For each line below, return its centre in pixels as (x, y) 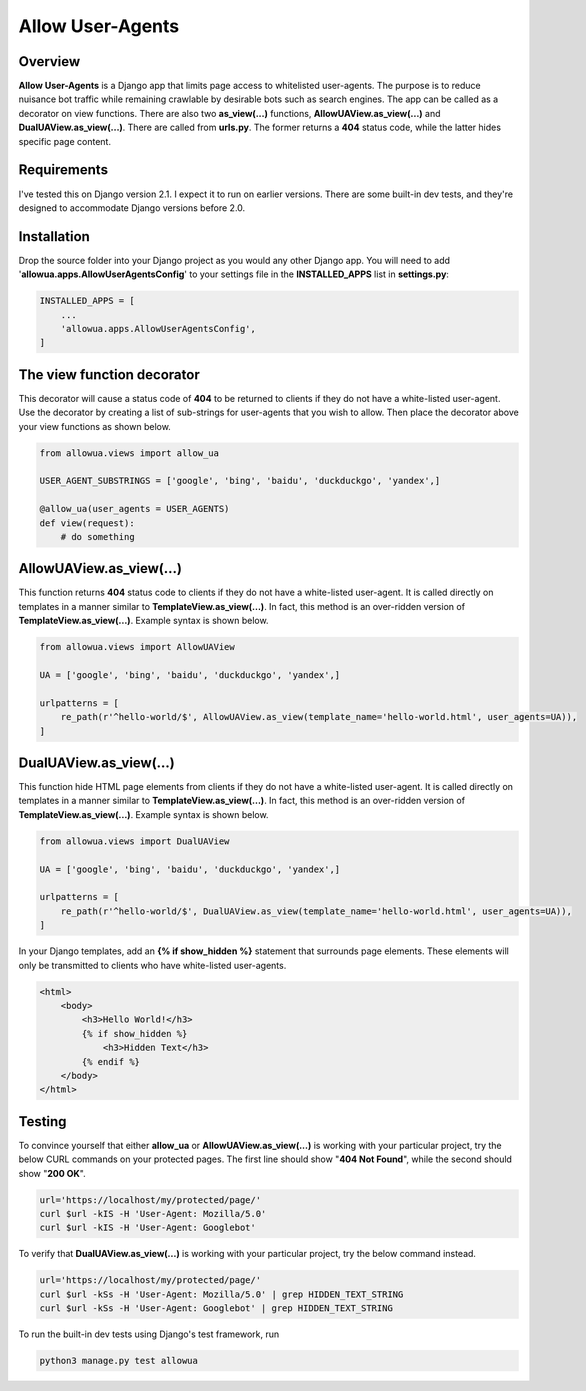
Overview (49, 61)
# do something (97, 536)
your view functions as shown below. (95, 426)
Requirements (63, 170)
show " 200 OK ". (52, 1173)
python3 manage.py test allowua (119, 1361)
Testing (42, 1121)
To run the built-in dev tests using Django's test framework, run (149, 1334)
